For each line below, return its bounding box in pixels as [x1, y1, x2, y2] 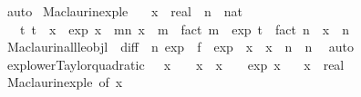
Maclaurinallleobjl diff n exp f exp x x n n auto [6, 37, 355, 56]
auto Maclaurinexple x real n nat [6, 2, 242, 20]
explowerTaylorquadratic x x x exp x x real [6, 54, 345, 73]
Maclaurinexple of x [6, 73, 123, 92]
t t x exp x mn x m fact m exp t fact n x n [19, 19, 349, 38]
